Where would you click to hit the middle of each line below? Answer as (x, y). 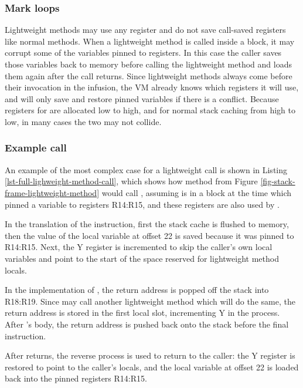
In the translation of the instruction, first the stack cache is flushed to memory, (147, 224)
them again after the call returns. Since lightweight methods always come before (149, 75)
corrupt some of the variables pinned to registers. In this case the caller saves (143, 53)
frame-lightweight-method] (52, 192)
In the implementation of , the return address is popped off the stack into (137, 290)
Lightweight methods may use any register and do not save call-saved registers (145, 30)
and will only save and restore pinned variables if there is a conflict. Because (142, 98)
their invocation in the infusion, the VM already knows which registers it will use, (152, 87)
